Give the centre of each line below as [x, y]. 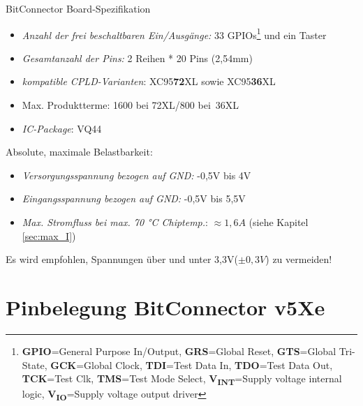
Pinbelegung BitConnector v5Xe [165, 307]
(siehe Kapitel [279, 222]
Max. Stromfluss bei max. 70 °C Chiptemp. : [115, 222]
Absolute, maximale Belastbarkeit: [79, 152]
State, [35, 364]
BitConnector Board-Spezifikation [78, 8]
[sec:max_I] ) [49, 235]
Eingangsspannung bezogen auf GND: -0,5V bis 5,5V [134, 198]
